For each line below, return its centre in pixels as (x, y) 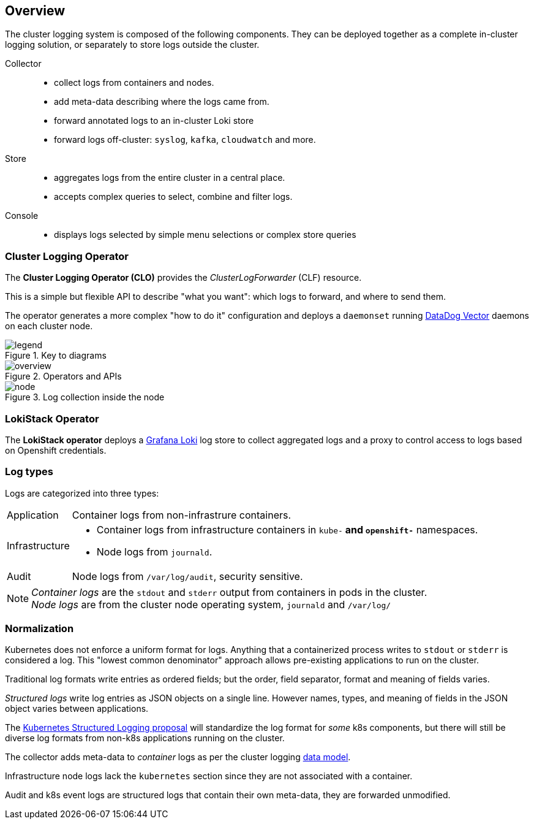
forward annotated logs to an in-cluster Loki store (154, 121)
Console (22, 216)
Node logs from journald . (154, 551)
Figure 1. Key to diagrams (56, 356)
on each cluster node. (49, 326)
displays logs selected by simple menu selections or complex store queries (205, 235)
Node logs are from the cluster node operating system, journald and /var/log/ (211, 604)
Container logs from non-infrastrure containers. (182, 515)
